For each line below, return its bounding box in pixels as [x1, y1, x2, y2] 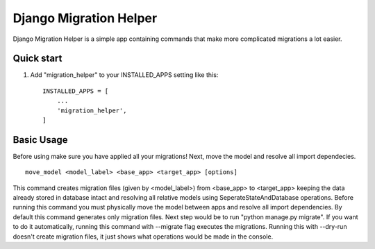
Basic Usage [12, 134, 68, 146]
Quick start [12, 53, 62, 65]
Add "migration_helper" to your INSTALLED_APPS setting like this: [30, 71, 219, 79]
